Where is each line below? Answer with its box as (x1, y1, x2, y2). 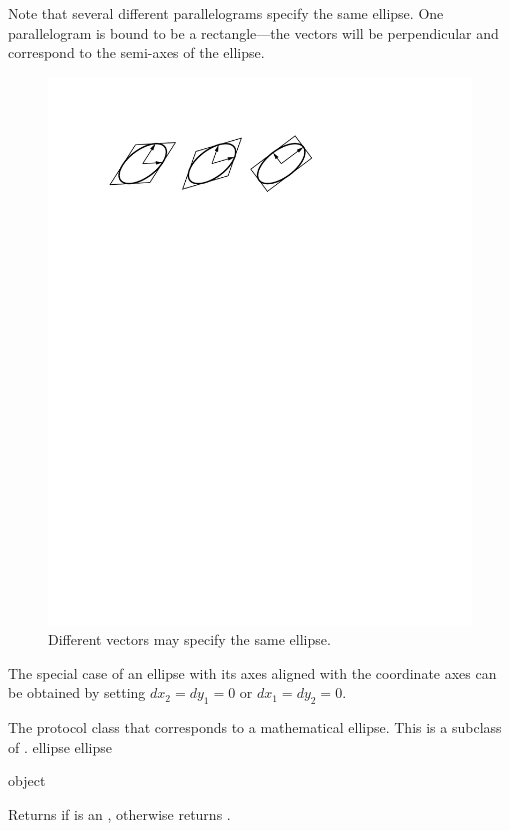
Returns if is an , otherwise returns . (8, 804, 231, 825)
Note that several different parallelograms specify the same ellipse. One (8, 3, 444, 23)
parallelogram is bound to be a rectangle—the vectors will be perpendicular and (8, 22, 499, 43)
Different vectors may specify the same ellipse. (48, 629, 331, 650)
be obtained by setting (8, 682, 146, 703)
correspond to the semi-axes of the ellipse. (8, 42, 265, 63)
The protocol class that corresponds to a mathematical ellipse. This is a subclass (8, 717, 502, 738)
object (8, 770, 46, 791)
